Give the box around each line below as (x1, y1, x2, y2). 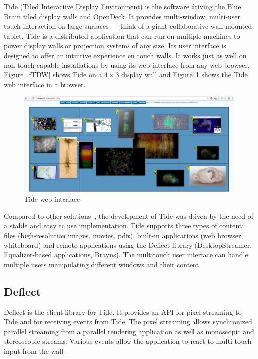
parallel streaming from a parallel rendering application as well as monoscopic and (4, 326, 254, 336)
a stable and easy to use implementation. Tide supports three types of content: (4, 220, 244, 231)
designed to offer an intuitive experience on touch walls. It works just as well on (4, 50, 247, 60)
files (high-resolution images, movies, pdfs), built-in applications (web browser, (4, 230, 243, 240)
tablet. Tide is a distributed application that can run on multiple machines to (4, 30, 240, 41)
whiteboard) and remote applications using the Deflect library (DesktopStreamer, (4, 239, 252, 250)
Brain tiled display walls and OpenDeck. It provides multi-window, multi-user (4, 11, 241, 21)
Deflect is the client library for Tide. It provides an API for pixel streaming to (4, 306, 242, 317)
